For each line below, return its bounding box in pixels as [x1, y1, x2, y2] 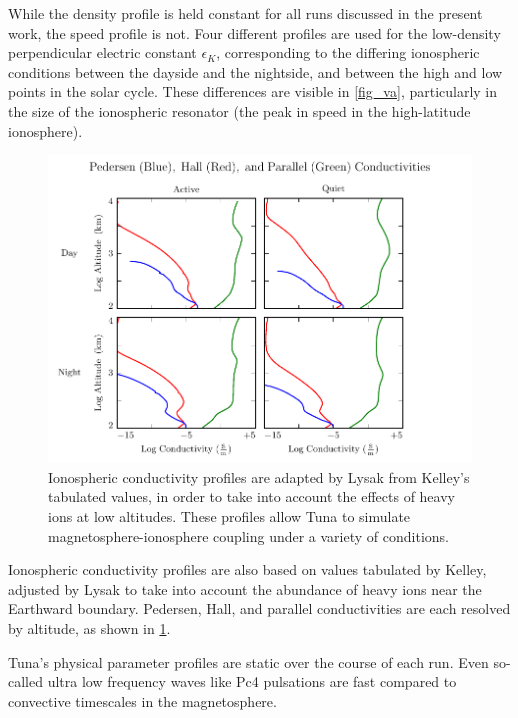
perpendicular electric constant [8, 42, 197, 63]
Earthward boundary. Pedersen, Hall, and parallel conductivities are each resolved [8, 598, 511, 619]
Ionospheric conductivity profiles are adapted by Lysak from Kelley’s [48, 466, 470, 487]
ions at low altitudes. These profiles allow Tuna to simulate [48, 505, 411, 526]
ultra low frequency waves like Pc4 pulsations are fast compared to [47, 671, 457, 692]
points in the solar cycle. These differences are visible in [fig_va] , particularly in [8, 81, 498, 102]
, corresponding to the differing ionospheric [216, 42, 480, 63]
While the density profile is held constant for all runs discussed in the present [8, 3, 483, 23]
